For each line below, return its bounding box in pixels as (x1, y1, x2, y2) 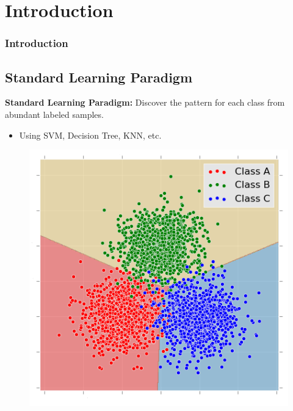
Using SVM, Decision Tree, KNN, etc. (19, 128, 162, 141)
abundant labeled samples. (5, 108, 104, 121)
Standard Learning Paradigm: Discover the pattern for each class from (5, 96, 285, 109)
